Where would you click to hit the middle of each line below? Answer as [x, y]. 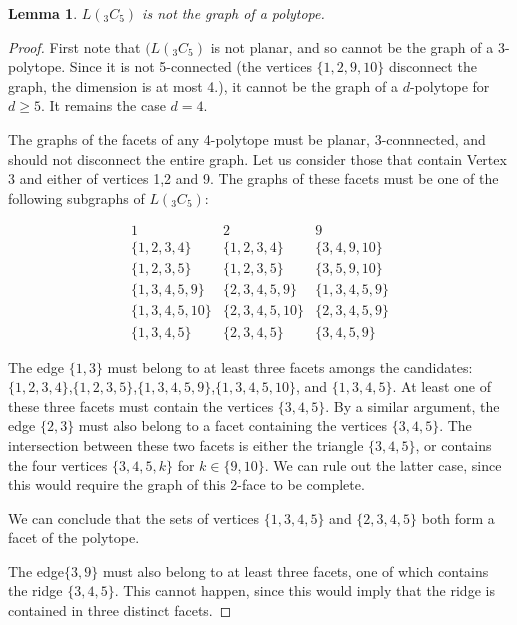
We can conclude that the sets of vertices [134, 517]
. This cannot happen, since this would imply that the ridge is [304, 590]
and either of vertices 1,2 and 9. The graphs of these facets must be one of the [259, 178]
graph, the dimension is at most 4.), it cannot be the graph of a [203, 85]
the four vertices [58, 464]
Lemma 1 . [43, 13]
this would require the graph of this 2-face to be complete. [186, 484]
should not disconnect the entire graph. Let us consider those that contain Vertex [257, 158]
